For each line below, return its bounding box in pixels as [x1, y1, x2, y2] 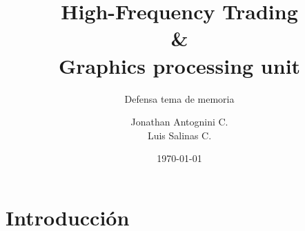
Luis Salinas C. [147, 128, 212, 142]
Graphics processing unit [58, 51, 301, 79]
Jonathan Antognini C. [130, 114, 228, 129]
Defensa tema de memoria [124, 91, 235, 106]
